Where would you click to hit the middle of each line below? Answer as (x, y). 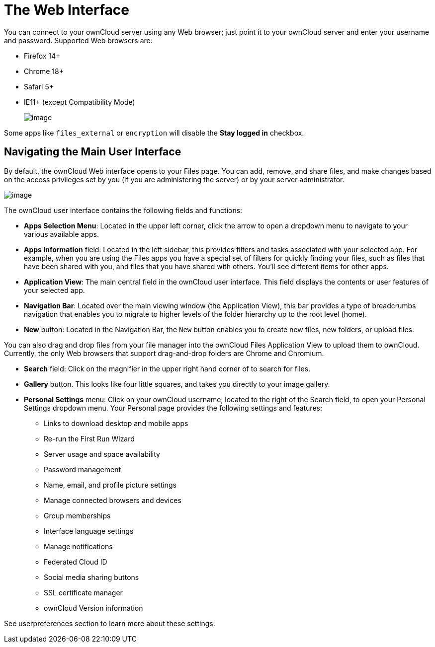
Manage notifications (78, 546)
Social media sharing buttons (91, 577)
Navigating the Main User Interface (93, 152)
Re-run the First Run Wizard (89, 438)
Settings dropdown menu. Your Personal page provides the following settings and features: (173, 408)
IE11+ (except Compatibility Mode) (80, 102)
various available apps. (61, 234)
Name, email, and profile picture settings (110, 485)
